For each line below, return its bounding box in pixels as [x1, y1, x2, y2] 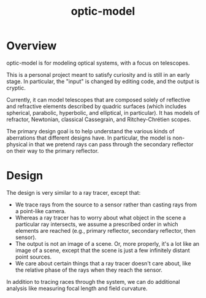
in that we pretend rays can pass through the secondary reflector [28, 140, 194, 148]
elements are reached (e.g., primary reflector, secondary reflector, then [15, 227, 196, 234]
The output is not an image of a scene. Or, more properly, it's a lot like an [15, 240, 200, 247]
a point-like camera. [15, 207, 66, 214]
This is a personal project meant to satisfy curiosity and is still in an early [6, 71, 190, 78]
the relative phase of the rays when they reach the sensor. [15, 266, 162, 273]
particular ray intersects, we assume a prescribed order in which [15, 220, 179, 228]
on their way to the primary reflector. [6, 147, 99, 154]
